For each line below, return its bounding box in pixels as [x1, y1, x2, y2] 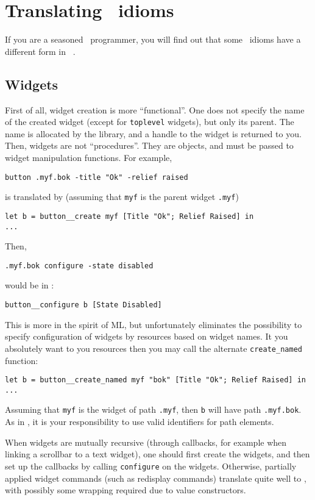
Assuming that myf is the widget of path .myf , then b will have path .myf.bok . [5, 403, 302, 416]
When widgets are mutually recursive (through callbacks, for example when [5, 435, 287, 448]
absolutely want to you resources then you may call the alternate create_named [5, 341, 302, 354]
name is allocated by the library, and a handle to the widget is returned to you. [5, 127, 302, 140]
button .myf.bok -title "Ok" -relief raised [5, 173, 188, 182]
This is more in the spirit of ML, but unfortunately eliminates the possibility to [5, 318, 302, 330]
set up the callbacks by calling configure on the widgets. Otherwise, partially [5, 459, 297, 472]
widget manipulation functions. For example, [5, 151, 172, 163]
